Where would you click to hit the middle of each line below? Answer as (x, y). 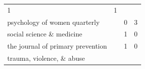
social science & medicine (45, 34)
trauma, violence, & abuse (46, 58)
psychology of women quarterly (54, 22)
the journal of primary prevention (57, 46)
